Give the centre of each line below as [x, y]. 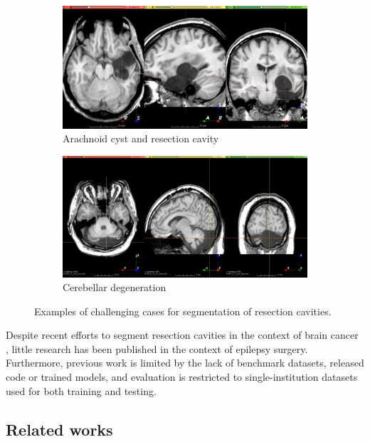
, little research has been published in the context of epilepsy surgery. [157, 348]
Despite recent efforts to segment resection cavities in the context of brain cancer [182, 335]
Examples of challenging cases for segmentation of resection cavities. [183, 311]
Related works [59, 429]
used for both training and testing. [81, 390]
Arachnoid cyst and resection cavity [141, 138]
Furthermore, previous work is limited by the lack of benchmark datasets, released [185, 363]
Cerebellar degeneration [115, 287]
